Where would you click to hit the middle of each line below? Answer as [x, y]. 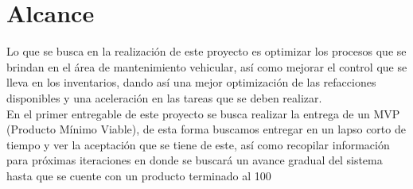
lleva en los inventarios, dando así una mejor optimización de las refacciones [191, 82]
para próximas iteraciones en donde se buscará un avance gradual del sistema [195, 160]
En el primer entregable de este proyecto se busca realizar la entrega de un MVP [203, 113]
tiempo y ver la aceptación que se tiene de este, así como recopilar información [198, 144]
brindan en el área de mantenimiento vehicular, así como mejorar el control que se [207, 66]
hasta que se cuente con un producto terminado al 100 [139, 175]
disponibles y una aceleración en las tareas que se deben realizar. [164, 97]
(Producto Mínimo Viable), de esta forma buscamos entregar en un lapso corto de [206, 129]
